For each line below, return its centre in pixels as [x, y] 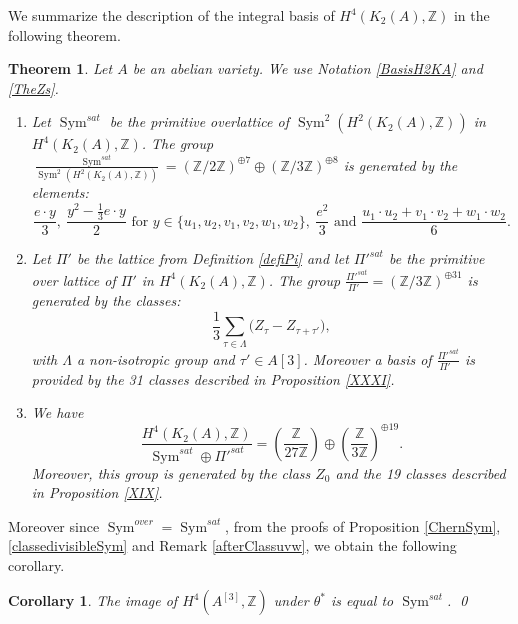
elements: [60, 192]
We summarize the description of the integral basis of [171, 15]
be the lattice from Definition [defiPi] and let [212, 258]
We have [57, 412]
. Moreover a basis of [367, 358]
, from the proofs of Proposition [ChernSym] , [363, 525]
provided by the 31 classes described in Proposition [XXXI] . [213, 378]
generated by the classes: [106, 300]
